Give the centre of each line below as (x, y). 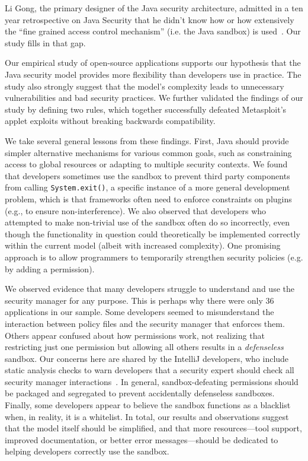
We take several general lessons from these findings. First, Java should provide (147, 140)
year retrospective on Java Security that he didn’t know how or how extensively (150, 19)
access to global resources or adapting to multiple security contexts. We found (146, 164)
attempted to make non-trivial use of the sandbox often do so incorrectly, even (147, 222)
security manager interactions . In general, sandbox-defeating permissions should (152, 381)
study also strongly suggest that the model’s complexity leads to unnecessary (145, 86)
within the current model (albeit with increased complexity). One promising (143, 245)
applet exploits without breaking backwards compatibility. (110, 121)
